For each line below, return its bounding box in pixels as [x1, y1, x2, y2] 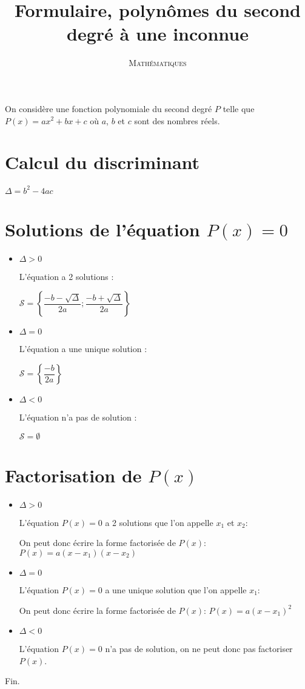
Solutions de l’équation [5, 216, 200, 241]
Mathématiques [129, 56, 187, 69]
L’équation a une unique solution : [19, 342, 147, 355]
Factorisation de [5, 462, 142, 487]
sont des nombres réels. [134, 114, 220, 127]
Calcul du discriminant [5, 150, 200, 175]
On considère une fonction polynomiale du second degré [5, 102, 212, 115]
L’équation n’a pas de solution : [19, 411, 137, 424]
